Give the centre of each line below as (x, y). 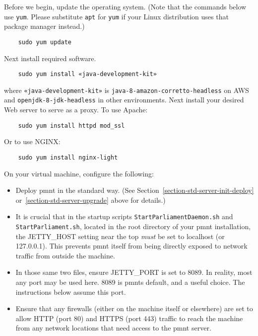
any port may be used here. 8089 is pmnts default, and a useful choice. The (130, 282)
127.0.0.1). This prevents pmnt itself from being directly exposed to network (131, 246)
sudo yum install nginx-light (68, 157)
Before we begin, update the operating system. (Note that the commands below (125, 6)
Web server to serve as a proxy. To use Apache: (76, 110)
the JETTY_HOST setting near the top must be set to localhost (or (120, 236)
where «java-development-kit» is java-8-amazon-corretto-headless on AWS (127, 90)
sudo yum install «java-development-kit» (87, 74)
